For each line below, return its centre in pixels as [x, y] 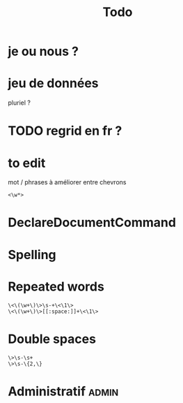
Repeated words [56, 286]
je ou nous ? [43, 51]
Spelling [32, 255]
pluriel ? [19, 103]
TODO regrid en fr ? [65, 131]
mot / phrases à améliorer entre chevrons [67, 182]
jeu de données [54, 83]
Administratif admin [63, 391]
